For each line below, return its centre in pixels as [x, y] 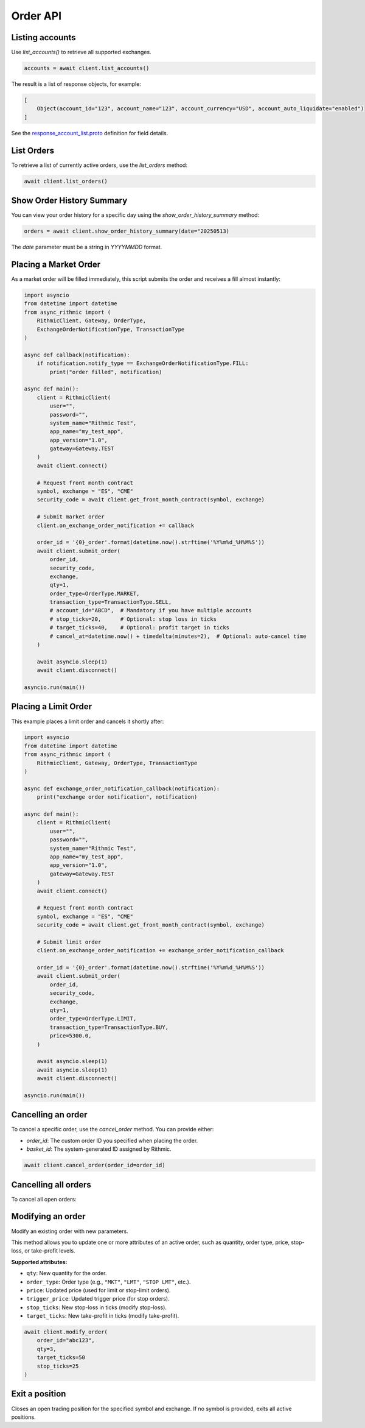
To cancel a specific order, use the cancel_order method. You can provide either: [113, 1129]
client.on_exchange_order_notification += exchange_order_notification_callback [160, 951]
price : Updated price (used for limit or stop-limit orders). [99, 1290]
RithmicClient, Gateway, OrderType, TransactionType [117, 763]
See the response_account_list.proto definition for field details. [90, 133]
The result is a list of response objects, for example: [76, 84]
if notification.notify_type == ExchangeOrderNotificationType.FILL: [143, 363]
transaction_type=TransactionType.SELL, [111, 602]
